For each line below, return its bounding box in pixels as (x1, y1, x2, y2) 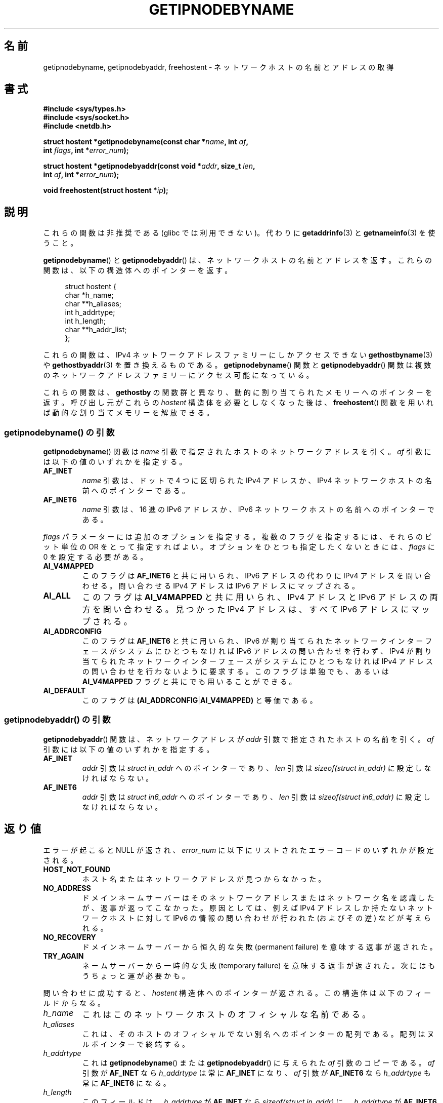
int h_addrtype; (65, 308, 115, 317)
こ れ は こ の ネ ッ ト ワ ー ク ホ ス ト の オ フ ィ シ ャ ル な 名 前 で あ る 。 (82, 1009, 371, 1019)
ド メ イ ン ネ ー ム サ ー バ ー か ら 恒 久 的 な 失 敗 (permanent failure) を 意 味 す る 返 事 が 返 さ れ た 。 (82, 942, 437, 951)
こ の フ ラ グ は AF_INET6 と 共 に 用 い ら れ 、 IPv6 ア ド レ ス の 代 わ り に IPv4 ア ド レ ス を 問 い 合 (82, 571, 431, 580)
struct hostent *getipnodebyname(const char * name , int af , (43, 137, 249, 146)
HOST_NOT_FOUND (43, 864, 111, 874)
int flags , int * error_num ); (43, 146, 129, 155)
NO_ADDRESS (43, 883, 91, 892)
